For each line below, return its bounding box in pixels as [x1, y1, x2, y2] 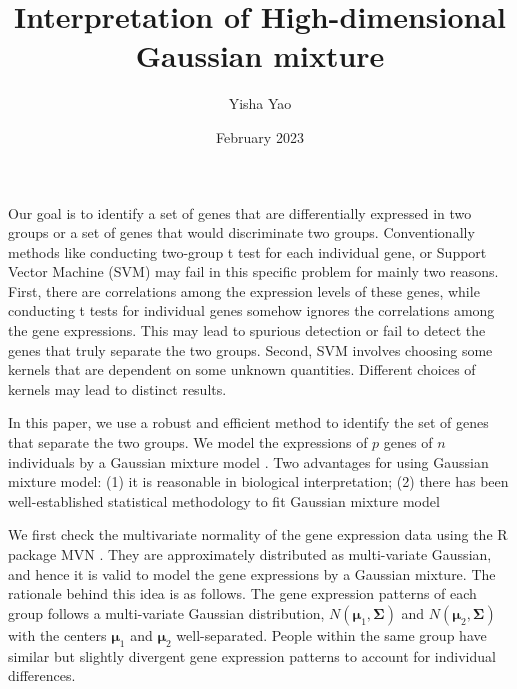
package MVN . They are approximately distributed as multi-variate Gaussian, [8, 544, 492, 564]
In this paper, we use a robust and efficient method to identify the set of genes [8, 412, 489, 433]
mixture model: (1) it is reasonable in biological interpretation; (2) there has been [8, 471, 509, 492]
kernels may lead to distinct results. [8, 378, 227, 399]
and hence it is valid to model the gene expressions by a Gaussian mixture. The [8, 563, 496, 584]
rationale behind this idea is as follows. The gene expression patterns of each [8, 583, 477, 604]
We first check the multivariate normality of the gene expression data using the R [8, 524, 508, 545]
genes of [383, 432, 433, 453]
